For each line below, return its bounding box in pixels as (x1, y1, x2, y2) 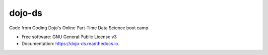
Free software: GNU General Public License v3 (21, 34, 117, 40)
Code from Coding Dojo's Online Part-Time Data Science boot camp (9, 25, 149, 31)
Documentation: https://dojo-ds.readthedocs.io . (21, 41, 120, 47)
